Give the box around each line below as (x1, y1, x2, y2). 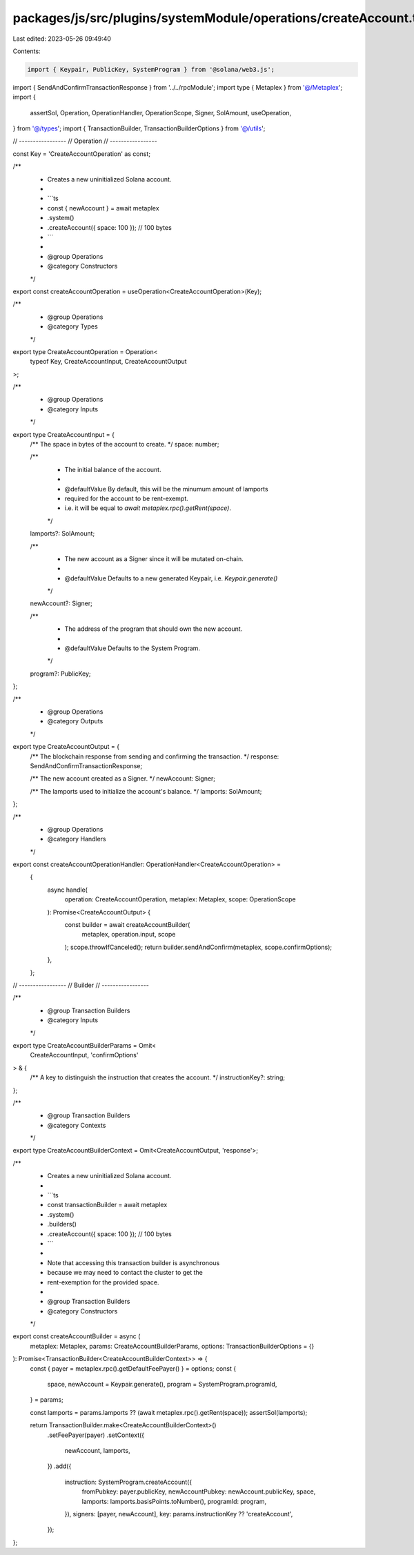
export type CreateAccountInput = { (12, 430, 115, 438)
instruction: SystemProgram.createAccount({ (64, 1478, 193, 1486)
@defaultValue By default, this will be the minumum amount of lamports (64, 485, 268, 493)
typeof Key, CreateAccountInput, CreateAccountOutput (30, 358, 187, 366)
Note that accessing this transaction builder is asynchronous (47, 1258, 220, 1267)
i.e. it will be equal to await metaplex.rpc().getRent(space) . (64, 504, 231, 512)
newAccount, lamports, (64, 1447, 130, 1454)
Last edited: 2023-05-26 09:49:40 (12, 35, 112, 43)
